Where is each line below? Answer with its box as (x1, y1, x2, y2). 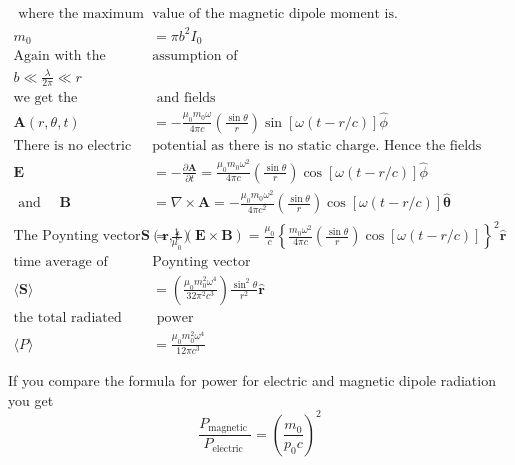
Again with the (13, 49, 106, 64)
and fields (156, 91, 216, 106)
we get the (13, 91, 78, 106)
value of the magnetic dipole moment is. (152, 7, 398, 22)
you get (8, 389, 54, 410)
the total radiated (13, 310, 122, 325)
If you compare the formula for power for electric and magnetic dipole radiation (8, 369, 496, 390)
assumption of (152, 49, 238, 64)
